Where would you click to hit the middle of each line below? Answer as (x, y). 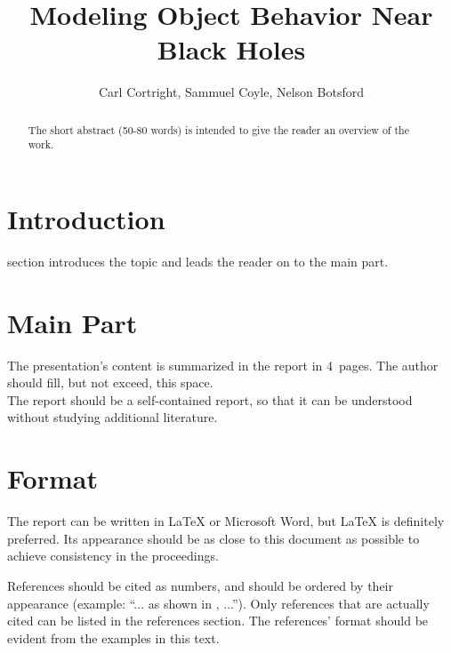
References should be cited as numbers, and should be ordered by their (200, 585)
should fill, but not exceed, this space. (110, 382)
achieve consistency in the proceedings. (113, 556)
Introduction (86, 219)
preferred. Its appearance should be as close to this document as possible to (213, 538)
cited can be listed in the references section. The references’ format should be (218, 621)
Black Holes (231, 49)
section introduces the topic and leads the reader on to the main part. (198, 261)
